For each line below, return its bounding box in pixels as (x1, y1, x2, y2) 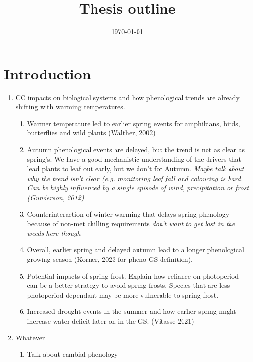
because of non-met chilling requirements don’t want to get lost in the (27, 218, 235, 229)
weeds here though (27, 228, 81, 238)
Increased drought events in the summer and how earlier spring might (27, 306, 236, 316)
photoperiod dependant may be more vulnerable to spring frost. (27, 289, 219, 300)
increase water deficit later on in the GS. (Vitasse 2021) (27, 315, 194, 326)
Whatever (15, 332, 45, 342)
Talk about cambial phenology (27, 349, 118, 359)
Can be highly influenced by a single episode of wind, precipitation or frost (27, 182, 249, 193)
